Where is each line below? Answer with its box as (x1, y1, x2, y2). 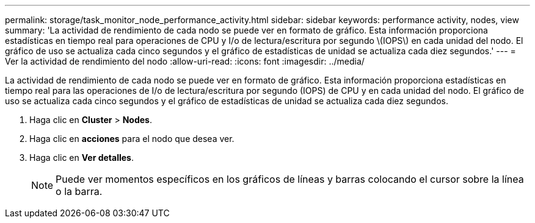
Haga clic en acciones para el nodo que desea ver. (29, 133, 235, 144)
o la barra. (56, 185, 103, 197)
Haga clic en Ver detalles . (29, 152, 134, 163)
